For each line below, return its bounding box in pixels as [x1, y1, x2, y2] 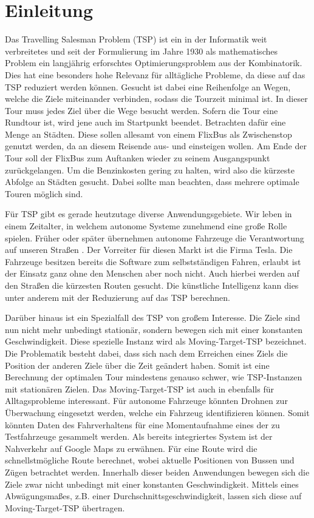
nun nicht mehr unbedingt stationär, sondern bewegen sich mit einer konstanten [5, 323, 303, 335]
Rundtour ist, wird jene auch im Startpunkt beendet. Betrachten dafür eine [5, 116, 286, 129]
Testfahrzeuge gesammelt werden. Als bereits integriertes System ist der [5, 430, 273, 443]
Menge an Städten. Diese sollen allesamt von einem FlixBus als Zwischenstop [5, 127, 292, 140]
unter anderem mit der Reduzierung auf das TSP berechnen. [5, 291, 230, 303]
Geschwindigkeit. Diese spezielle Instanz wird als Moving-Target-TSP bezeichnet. [5, 335, 307, 348]
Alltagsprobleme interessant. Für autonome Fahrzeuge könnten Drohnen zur [5, 394, 288, 407]
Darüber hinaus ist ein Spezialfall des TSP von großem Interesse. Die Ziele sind [5, 311, 301, 324]
